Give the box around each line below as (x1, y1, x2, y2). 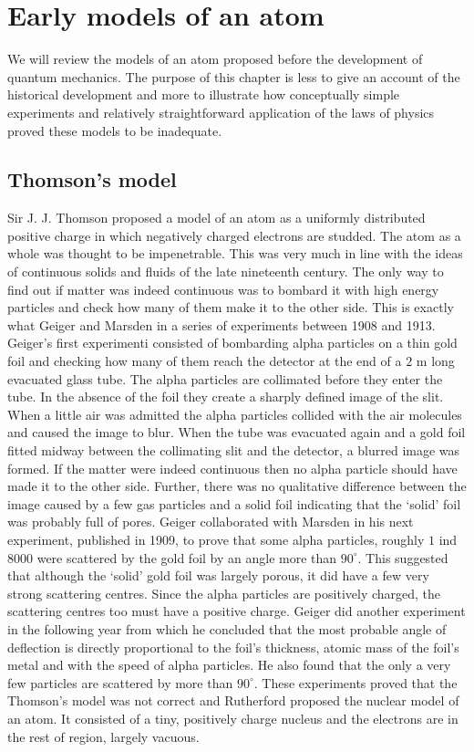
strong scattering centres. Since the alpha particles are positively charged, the (7, 583, 441, 602)
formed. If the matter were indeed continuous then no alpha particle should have (7, 458, 458, 477)
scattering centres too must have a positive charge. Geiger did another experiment (7, 601, 466, 621)
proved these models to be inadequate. (7, 120, 222, 140)
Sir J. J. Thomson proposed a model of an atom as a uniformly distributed (7, 208, 426, 227)
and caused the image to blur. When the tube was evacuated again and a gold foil (7, 423, 466, 442)
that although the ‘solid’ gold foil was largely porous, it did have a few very (7, 566, 429, 585)
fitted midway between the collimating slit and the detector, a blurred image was (7, 441, 460, 460)
